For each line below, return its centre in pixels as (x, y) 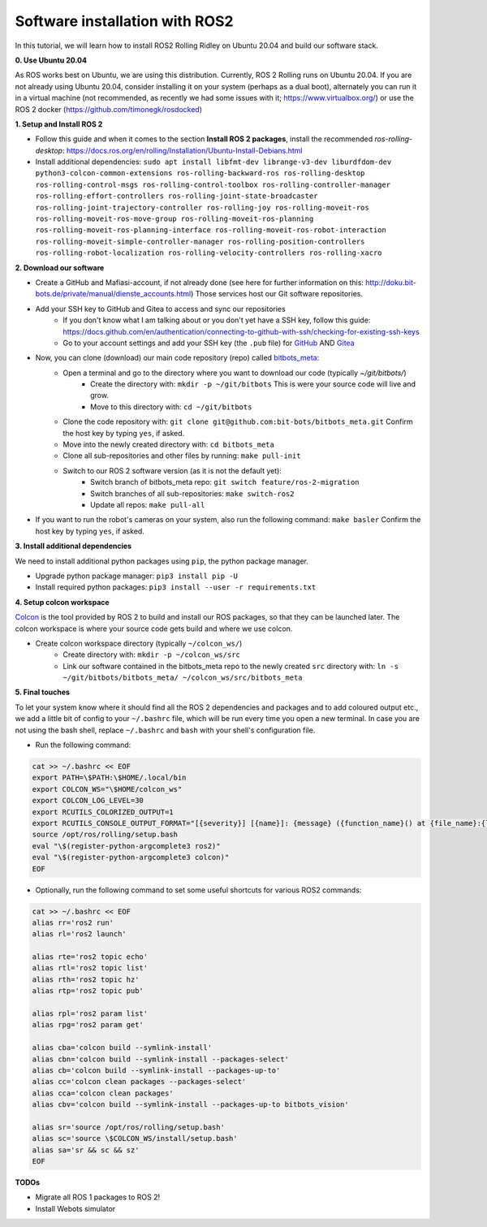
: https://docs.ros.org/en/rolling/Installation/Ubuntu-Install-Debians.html (182, 150)
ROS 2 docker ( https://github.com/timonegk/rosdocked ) (109, 109)
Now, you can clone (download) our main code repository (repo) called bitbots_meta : (177, 358)
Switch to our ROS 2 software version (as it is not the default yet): (172, 470)
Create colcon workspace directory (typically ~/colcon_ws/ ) (139, 643)
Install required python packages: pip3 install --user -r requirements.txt (176, 587)
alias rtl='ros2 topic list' (90, 968)
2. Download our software (60, 267)
